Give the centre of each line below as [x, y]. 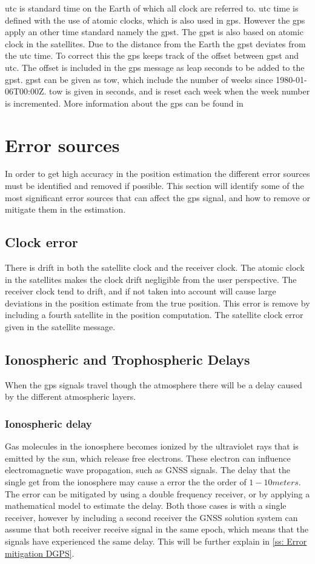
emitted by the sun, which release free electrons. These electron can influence [148, 458]
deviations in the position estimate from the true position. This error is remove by [157, 303]
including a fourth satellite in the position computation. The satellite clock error [154, 315]
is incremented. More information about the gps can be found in [124, 103]
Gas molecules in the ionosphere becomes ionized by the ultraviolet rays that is [152, 446]
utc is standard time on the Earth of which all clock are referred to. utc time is [152, 8]
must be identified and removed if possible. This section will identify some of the [154, 186]
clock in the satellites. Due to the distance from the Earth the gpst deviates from [155, 43]
